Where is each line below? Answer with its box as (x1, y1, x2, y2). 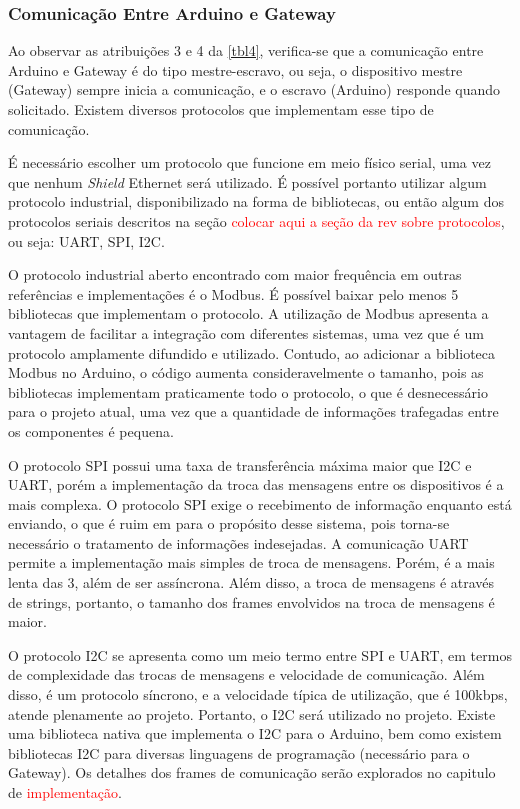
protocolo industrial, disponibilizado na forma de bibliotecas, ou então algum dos (8, 191, 504, 212)
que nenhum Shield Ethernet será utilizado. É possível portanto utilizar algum (8, 171, 487, 192)
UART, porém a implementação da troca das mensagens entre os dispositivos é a (8, 474, 504, 495)
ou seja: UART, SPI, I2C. (8, 230, 165, 251)
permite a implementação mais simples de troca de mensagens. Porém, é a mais (8, 552, 495, 573)
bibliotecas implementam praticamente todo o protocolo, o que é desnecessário (8, 381, 488, 402)
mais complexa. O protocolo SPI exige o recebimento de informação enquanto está (8, 493, 512, 514)
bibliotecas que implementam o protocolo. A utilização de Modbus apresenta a (8, 303, 489, 324)
